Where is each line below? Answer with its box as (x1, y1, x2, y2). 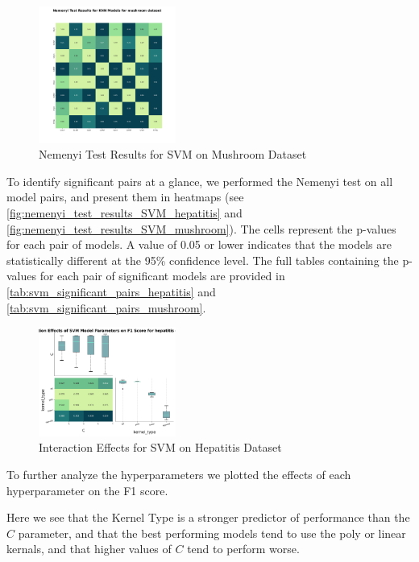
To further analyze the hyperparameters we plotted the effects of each (6, 465, 351, 482)
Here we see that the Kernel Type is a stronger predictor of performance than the (6, 509, 410, 526)
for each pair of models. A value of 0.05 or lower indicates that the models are (6, 236, 392, 253)
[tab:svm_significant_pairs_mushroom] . (6, 299, 206, 316)
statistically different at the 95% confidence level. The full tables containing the (6, 251, 399, 268)
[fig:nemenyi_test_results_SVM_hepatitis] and (6, 204, 243, 221)
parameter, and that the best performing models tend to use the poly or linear (18, 524, 406, 541)
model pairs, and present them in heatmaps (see (6, 188, 244, 205)
